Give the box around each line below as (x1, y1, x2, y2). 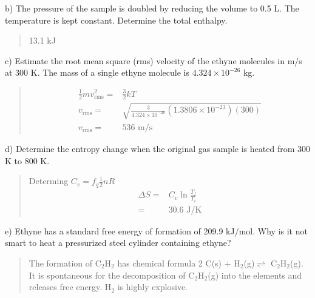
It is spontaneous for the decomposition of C (29, 268, 195, 281)
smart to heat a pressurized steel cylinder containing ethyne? (5, 236, 231, 249)
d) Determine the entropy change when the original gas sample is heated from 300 (5, 142, 310, 154)
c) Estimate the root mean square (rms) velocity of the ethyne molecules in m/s (5, 54, 302, 67)
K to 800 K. (5, 154, 50, 167)
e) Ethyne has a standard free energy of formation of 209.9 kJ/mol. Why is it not (5, 224, 308, 237)
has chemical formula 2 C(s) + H (117, 257, 240, 270)
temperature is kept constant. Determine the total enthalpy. (5, 13, 228, 26)
